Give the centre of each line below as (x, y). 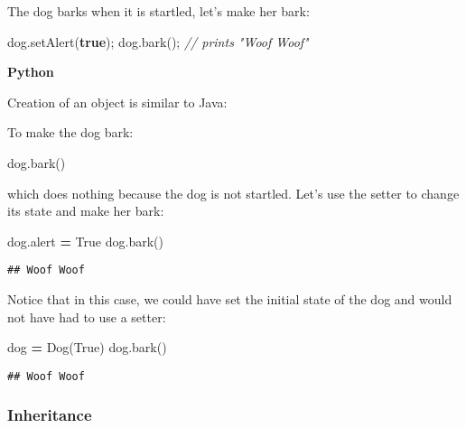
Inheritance (50, 415)
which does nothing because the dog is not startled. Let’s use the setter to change (233, 193)
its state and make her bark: (86, 211)
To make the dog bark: (70, 132)
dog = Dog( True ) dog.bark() (87, 347)
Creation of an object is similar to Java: (117, 102)
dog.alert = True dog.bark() (85, 241)
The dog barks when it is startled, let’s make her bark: (158, 11)
